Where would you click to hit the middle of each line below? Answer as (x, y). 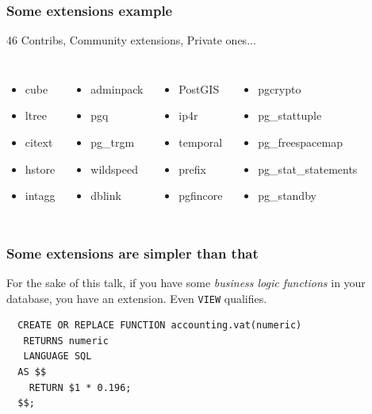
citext (39, 142)
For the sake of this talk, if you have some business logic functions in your (186, 282)
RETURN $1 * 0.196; (80, 387)
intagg (40, 195)
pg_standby (287, 195)
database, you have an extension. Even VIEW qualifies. (137, 298)
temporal (201, 142)
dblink (106, 195)
